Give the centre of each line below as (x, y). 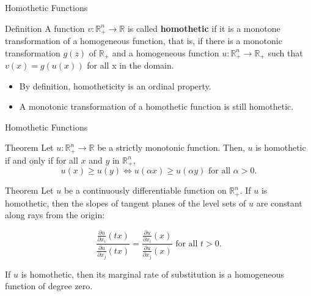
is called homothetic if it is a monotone (204, 28)
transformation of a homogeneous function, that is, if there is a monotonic (144, 41)
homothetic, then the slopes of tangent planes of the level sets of (126, 203)
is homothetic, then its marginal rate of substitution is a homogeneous (152, 274)
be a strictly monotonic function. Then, (171, 147)
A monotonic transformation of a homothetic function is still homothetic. (156, 106)
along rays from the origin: (55, 215)
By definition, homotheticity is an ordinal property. (115, 85)
